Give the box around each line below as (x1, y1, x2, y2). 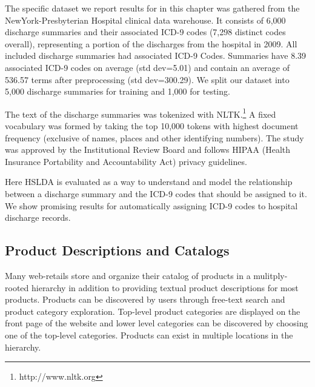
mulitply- (253, 269, 288, 281)
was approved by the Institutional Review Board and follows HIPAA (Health (5, 143, 291, 156)
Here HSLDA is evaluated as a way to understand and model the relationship (5, 175, 293, 188)
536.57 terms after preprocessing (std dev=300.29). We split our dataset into (5, 73, 290, 86)
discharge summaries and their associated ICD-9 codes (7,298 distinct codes (5, 25, 286, 38)
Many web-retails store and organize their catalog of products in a (5, 269, 251, 281)
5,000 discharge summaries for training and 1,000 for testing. (5, 85, 230, 98)
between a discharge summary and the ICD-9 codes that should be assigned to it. (5, 187, 307, 200)
